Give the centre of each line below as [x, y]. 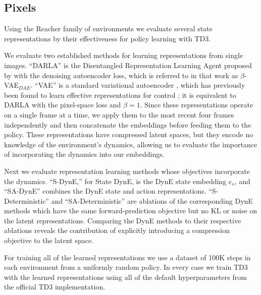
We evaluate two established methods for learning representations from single [124, 55]
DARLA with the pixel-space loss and [63, 105]
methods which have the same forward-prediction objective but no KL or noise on [131, 211]
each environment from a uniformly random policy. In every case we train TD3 [126, 267]
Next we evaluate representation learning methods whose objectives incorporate [127, 171]
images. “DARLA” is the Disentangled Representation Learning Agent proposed [128, 65]
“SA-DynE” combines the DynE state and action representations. [105, 191]
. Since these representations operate [197, 105]
